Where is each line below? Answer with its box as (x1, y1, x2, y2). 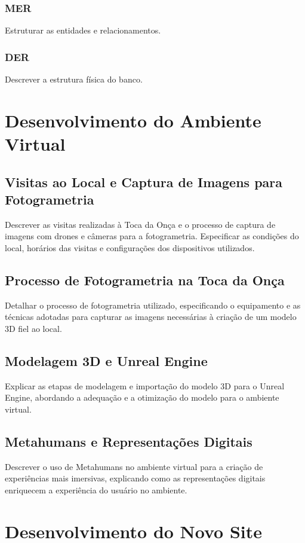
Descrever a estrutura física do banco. (5, 73, 143, 86)
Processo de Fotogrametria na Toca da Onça (5, 270, 285, 289)
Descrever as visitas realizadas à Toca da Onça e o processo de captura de (5, 218, 276, 230)
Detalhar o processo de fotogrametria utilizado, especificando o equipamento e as (5, 298, 301, 311)
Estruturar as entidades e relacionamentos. (5, 24, 161, 36)
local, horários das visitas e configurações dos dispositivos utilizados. (5, 241, 255, 254)
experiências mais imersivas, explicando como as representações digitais (5, 472, 266, 484)
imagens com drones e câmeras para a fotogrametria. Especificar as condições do (5, 230, 299, 242)
